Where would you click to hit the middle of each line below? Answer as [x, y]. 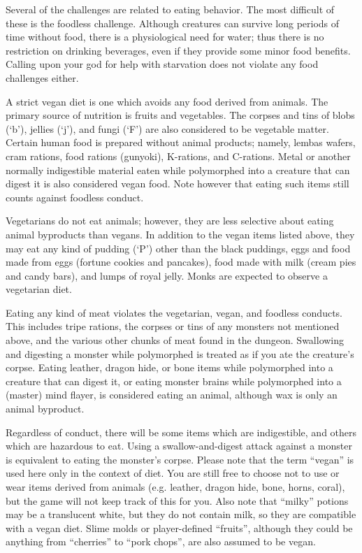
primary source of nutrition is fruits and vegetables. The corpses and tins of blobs [180, 115]
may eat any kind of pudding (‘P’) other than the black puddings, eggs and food [178, 248]
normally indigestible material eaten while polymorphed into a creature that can [178, 170]
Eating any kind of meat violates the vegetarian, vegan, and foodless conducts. [174, 312]
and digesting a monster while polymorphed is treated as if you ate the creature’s [180, 353]
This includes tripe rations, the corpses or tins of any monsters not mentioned [173, 326]
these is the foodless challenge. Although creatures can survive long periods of [173, 23]
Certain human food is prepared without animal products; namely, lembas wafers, [181, 142]
